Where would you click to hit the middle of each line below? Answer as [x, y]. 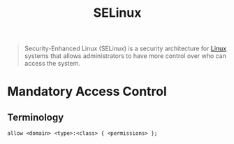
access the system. [52, 64]
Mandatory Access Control [87, 92]
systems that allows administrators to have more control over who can [125, 56]
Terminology [36, 117]
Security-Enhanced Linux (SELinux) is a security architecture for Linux [125, 49]
